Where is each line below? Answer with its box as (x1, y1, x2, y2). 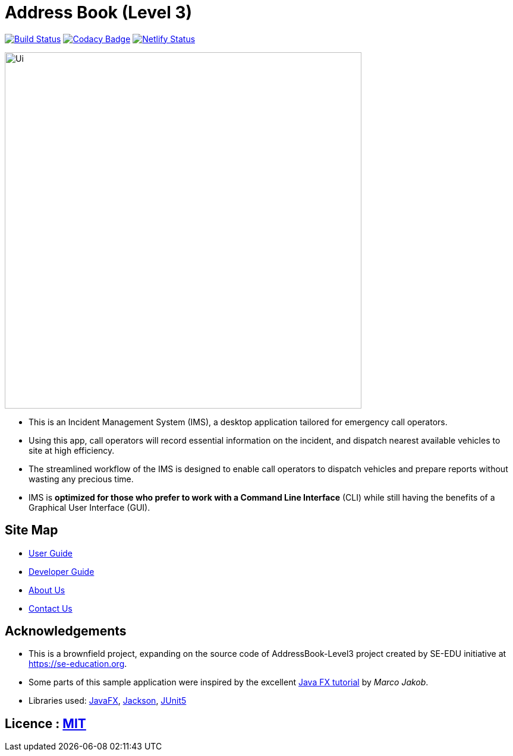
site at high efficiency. (29, 445, 115, 456)
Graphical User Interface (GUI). (29, 502, 150, 513)
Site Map (5, 523, 58, 538)
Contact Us (29, 603, 73, 613)
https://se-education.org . (29, 659, 127, 669)
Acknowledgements (5, 624, 127, 639)
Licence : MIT (5, 716, 86, 731)
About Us (29, 584, 65, 595)
